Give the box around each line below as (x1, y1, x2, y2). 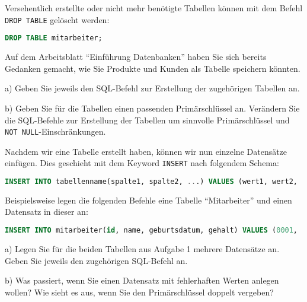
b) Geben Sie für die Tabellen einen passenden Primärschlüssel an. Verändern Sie (5, 101, 300, 114)
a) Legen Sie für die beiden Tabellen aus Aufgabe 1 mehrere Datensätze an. (5, 242, 280, 255)
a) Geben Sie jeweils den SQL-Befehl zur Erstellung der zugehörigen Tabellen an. (5, 82, 300, 94)
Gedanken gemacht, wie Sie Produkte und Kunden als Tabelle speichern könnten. (5, 62, 300, 74)
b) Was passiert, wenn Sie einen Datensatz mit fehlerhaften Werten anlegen (5, 274, 279, 287)
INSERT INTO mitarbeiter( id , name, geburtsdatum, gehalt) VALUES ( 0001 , (5, 226, 298, 235)
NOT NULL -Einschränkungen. (5, 125, 106, 138)
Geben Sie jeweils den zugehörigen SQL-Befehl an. (5, 254, 188, 266)
